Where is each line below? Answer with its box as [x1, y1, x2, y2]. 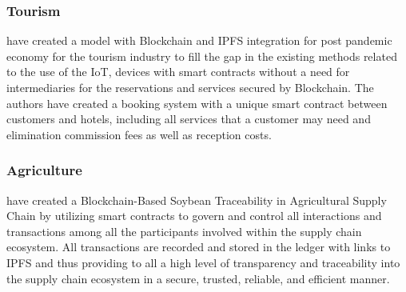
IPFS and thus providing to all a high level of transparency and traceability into [6, 254, 400, 270]
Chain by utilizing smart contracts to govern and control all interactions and [6, 207, 382, 224]
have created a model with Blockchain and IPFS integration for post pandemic [6, 32, 392, 49]
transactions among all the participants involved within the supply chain [6, 222, 362, 239]
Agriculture [6, 160, 82, 180]
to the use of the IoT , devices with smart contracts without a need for [6, 63, 350, 80]
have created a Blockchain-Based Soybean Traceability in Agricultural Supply [6, 191, 387, 208]
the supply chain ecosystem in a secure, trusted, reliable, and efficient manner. [6, 270, 390, 286]
